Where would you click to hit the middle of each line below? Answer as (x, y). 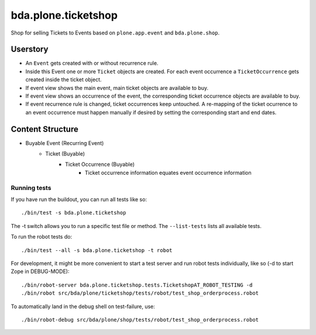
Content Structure (44, 129)
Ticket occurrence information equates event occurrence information (168, 172)
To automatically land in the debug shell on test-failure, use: (83, 306)
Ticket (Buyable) (65, 154)
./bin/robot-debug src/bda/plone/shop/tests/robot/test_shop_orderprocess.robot (140, 320)
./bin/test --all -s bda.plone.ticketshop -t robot (97, 250)
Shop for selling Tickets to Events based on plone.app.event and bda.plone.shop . (115, 33)
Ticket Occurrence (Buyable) (100, 164)
